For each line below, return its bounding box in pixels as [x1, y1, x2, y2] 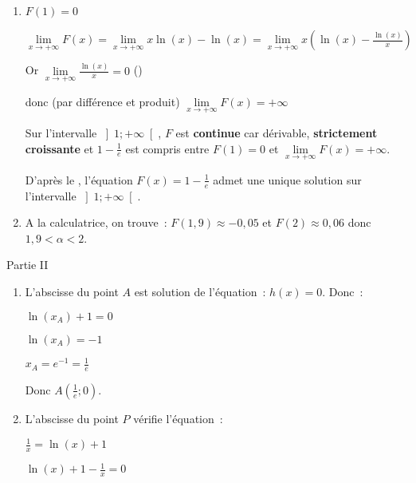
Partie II [6, 256, 49, 273]
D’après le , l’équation [25, 171, 133, 188]
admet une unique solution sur [213, 171, 362, 188]
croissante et [25, 140, 94, 156]
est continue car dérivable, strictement [175, 124, 378, 141]
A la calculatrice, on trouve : [25, 214, 167, 231]
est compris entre [125, 140, 210, 156]
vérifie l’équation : [133, 410, 223, 426]
